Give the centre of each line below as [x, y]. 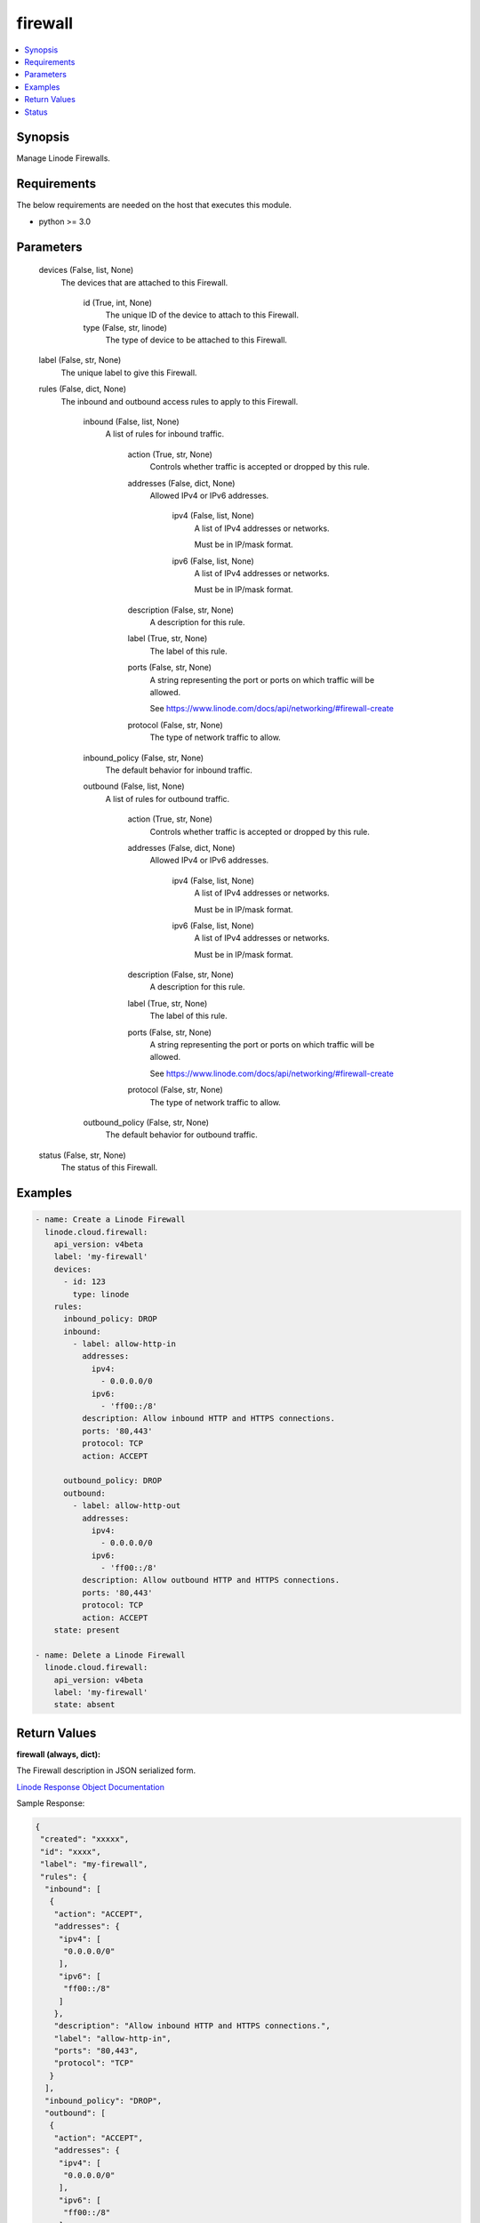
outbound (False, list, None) [134, 786]
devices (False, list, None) [86, 270]
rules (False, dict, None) [83, 389]
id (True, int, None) [118, 302]
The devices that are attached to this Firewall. [144, 282]
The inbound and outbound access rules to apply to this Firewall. [180, 401]
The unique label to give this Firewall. [129, 373]
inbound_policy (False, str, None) [144, 758]
